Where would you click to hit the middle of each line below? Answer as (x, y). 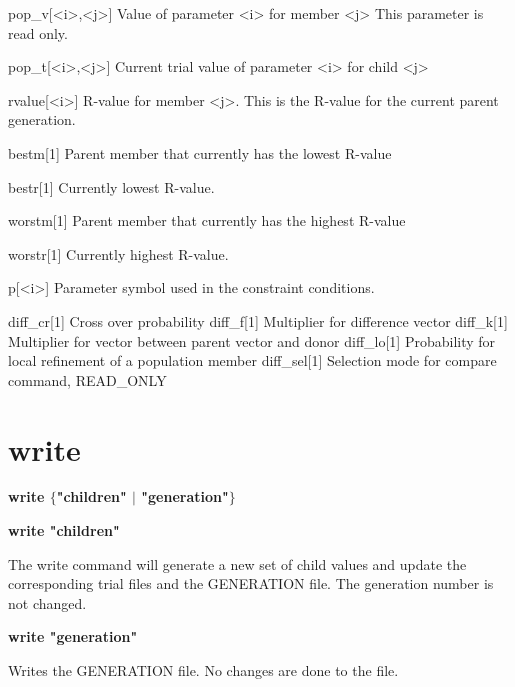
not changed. (47, 602)
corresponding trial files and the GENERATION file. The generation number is (251, 583)
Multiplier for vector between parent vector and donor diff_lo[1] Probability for (252, 340)
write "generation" (73, 636)
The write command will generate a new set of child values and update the (237, 563)
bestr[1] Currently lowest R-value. (111, 186)
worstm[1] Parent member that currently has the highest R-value (207, 220)
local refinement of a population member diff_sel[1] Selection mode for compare (252, 360)
